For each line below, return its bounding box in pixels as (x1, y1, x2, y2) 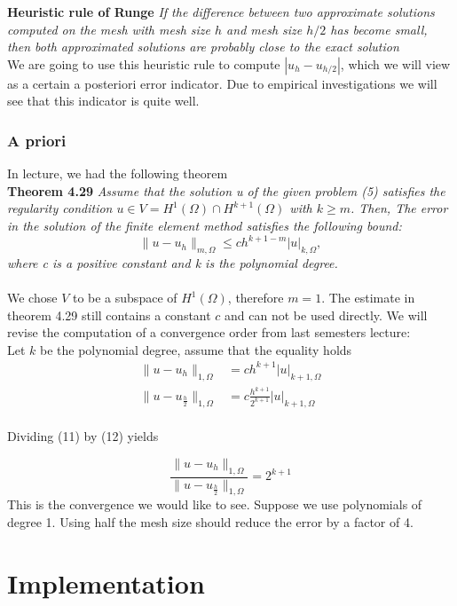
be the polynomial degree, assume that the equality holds (40, 340, 352, 358)
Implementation (7, 564, 205, 601)
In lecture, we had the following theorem (7, 164, 228, 183)
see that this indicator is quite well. (7, 91, 200, 110)
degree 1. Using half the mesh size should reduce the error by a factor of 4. (7, 513, 414, 531)
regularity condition (7, 199, 113, 217)
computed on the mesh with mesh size (7, 20, 210, 38)
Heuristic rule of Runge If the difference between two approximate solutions (7, 3, 435, 20)
